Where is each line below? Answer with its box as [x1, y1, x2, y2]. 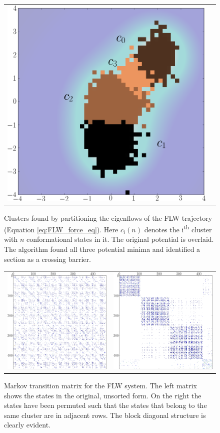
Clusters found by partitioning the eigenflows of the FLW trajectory [4, 212, 212, 223]
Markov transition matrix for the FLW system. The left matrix [4, 380, 197, 390]
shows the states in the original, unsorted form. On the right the [4, 390, 201, 400]
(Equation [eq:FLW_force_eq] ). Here [4, 224, 118, 234]
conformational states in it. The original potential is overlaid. [26, 234, 214, 244]
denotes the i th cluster [144, 223, 212, 234]
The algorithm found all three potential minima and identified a [4, 243, 200, 254]
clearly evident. [4, 419, 50, 430]
